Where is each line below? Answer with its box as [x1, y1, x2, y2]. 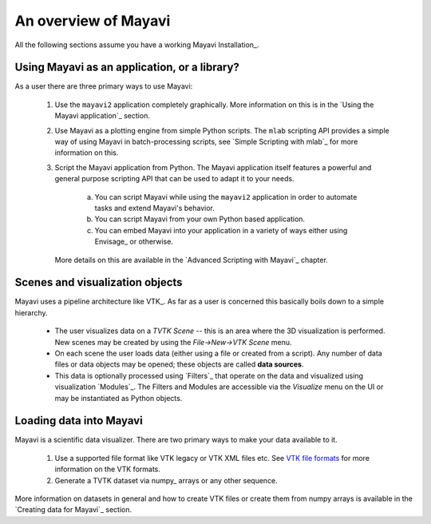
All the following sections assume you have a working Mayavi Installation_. [14, 40, 259, 50]
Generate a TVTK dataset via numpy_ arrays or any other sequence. [54, 475, 279, 485]
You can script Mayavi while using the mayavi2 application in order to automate [94, 192, 358, 201]
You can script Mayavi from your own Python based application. [94, 214, 306, 224]
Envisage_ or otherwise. [94, 236, 173, 247]
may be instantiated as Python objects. [54, 393, 183, 403]
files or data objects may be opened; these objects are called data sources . [54, 359, 304, 369]
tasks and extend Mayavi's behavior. [94, 203, 215, 212]
